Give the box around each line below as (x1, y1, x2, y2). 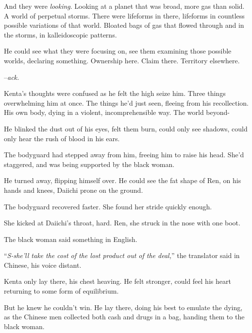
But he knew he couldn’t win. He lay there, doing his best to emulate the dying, (4, 302, 243, 312)
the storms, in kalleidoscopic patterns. (4, 29, 117, 39)
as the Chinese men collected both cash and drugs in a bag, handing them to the (4, 312, 245, 322)
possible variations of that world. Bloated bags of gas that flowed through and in (4, 20, 244, 30)
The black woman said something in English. (4, 234, 137, 244)
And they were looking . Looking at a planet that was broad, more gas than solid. (4, 1, 245, 11)
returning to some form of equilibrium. (4, 286, 119, 296)
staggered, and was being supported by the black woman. (4, 159, 175, 169)
